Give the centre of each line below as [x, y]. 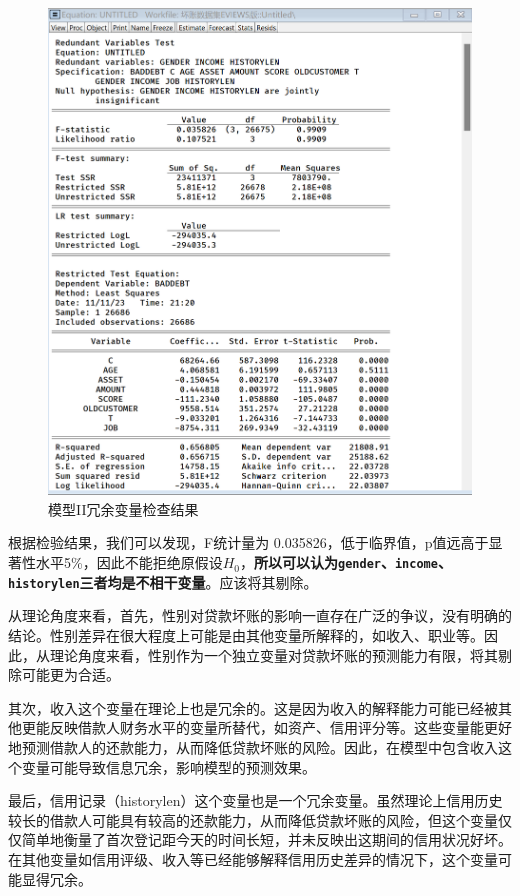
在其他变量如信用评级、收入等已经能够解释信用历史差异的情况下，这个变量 [253, 858]
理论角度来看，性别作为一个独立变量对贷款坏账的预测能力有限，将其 [273, 654]
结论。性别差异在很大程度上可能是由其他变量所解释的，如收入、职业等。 [246, 634]
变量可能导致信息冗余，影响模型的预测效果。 [168, 766]
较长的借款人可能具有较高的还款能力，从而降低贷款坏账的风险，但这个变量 [253, 819]
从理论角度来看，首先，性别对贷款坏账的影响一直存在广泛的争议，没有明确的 [260, 615]
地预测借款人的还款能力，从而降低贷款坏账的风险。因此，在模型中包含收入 [253, 746]
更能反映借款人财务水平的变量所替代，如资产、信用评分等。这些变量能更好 [266, 727]
